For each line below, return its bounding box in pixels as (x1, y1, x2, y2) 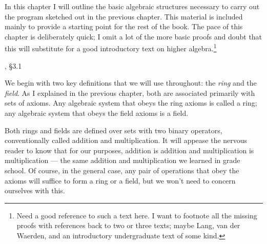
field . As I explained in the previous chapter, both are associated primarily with (5, 87, 255, 98)
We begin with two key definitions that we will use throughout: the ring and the (5, 77, 257, 88)
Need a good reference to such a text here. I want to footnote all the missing (16, 210, 257, 220)
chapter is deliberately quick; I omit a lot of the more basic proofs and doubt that (5, 31, 262, 42)
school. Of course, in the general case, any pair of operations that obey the (5, 165, 239, 175)
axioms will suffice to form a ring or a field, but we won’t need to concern (5, 175, 236, 186)
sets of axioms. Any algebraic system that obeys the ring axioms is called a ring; (5, 97, 257, 108)
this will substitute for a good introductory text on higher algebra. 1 (5, 42, 217, 54)
